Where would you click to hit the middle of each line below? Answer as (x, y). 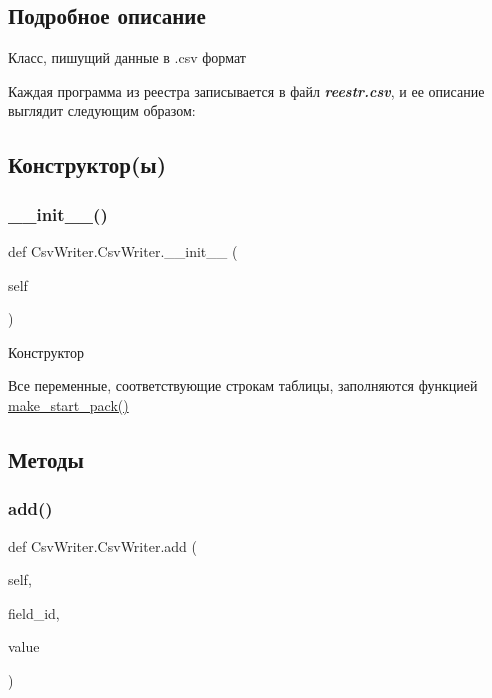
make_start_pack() (68, 404)
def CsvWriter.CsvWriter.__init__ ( (123, 250)
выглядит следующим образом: (102, 110)
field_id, (34, 612)
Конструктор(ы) (87, 164)
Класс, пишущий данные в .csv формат (127, 57)
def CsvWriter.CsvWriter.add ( (102, 545)
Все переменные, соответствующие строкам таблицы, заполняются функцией (243, 385)
